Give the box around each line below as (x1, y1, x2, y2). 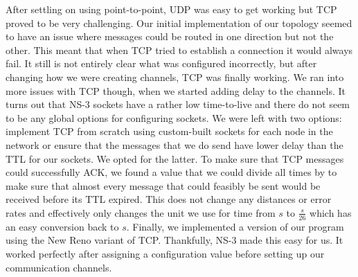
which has (310, 205, 352, 220)
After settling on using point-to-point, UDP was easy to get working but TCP (6, 2, 337, 16)
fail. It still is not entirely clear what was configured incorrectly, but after (6, 56, 317, 71)
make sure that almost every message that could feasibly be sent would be (6, 178, 321, 193)
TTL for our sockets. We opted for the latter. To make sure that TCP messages (6, 151, 344, 166)
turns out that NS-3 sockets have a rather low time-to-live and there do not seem (6, 97, 350, 111)
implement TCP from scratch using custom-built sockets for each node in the (6, 124, 333, 138)
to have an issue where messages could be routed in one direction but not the (6, 29, 334, 44)
